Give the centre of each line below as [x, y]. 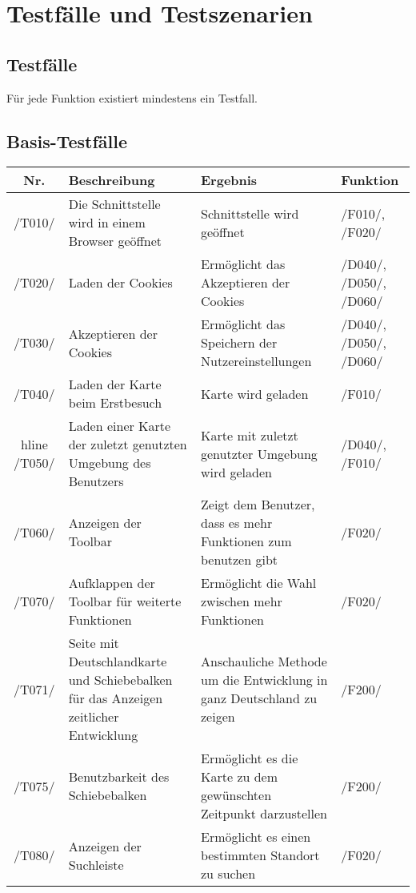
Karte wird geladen [255, 393]
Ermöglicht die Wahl [259, 583]
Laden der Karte [115, 384]
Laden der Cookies [120, 283]
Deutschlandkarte [118, 662]
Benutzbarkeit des [119, 777]
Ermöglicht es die [250, 758]
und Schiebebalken [120, 680]
